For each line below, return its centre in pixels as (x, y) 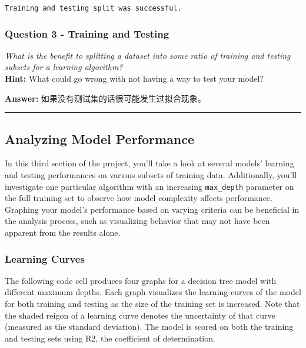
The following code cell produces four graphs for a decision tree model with (141, 280)
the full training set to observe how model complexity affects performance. (139, 198)
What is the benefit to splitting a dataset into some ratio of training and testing (148, 55)
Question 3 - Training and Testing (87, 33)
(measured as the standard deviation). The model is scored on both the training (149, 327)
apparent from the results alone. (63, 232)
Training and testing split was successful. (93, 8)
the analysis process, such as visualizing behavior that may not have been (137, 221)
